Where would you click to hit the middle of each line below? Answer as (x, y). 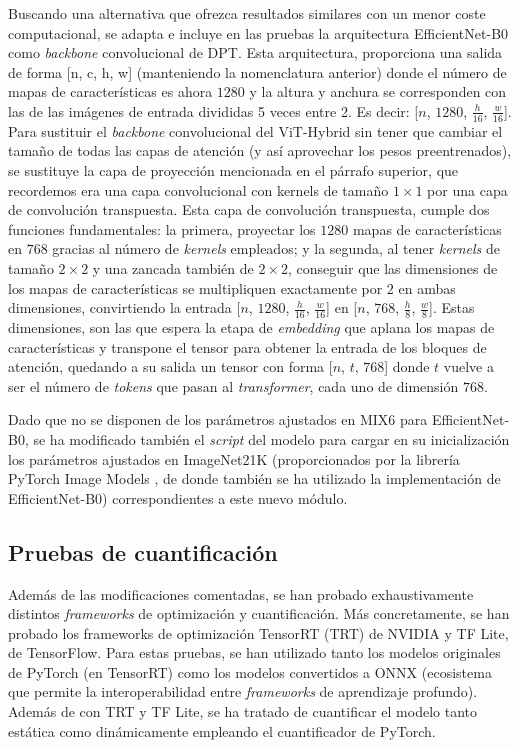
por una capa (467, 189)
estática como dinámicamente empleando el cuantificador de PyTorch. (222, 730)
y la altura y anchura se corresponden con (378, 91)
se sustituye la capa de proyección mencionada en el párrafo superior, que (233, 169)
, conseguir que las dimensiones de (393, 267)
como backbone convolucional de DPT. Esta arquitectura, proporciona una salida (255, 52)
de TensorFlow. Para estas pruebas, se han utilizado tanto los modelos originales (254, 652)
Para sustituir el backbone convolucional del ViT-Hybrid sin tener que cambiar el (255, 130)
